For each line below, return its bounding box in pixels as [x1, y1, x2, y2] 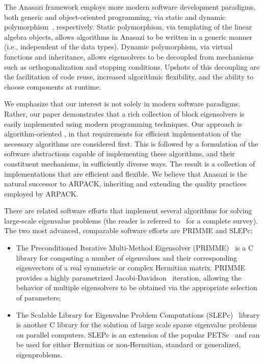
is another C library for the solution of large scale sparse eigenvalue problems [16, 319, 257, 330]
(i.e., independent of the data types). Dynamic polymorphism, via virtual [4, 41, 233, 52]
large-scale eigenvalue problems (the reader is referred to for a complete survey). [4, 215, 258, 226]
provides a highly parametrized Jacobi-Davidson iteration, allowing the [16, 272, 242, 283]
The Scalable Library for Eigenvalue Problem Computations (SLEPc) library [16, 309, 260, 320]
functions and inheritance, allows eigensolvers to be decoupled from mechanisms [4, 51, 254, 62]
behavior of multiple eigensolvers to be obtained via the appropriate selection [16, 282, 257, 293]
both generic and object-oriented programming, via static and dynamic [4, 11, 226, 22]
